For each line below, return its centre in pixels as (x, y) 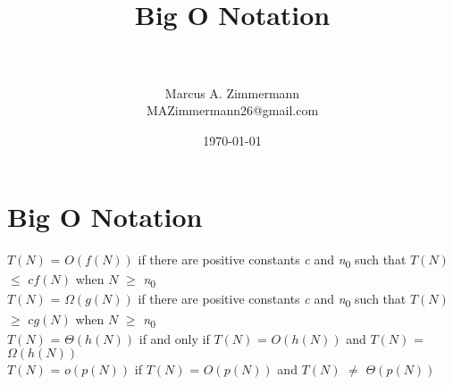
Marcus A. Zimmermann (232, 92)
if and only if (174, 338)
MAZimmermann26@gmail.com (232, 110)
